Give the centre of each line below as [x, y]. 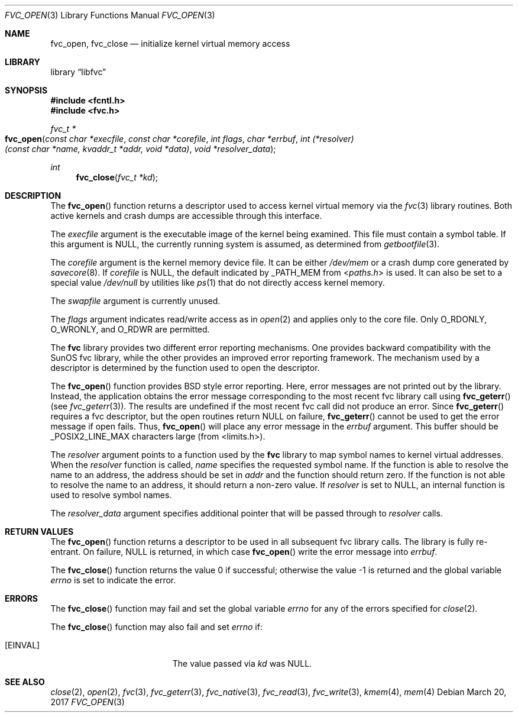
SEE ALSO [25, 682]
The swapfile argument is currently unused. [135, 301]
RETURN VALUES [39, 532]
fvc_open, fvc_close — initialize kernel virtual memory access [170, 43]
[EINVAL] [22, 645]
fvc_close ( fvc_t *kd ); [117, 177]
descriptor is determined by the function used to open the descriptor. [185, 368]
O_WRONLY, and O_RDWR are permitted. [130, 329]
